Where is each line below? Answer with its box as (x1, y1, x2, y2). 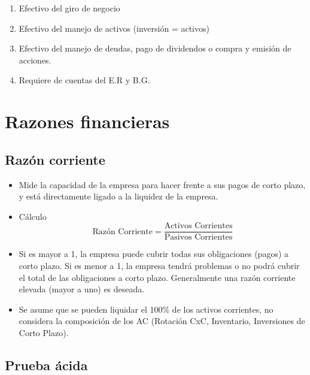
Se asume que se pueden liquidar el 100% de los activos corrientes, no (19, 303, 273, 315)
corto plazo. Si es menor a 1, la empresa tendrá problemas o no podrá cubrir (19, 259, 300, 271)
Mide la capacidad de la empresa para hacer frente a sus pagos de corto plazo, (19, 178, 306, 190)
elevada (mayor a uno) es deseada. (19, 283, 145, 295)
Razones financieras (5, 109, 170, 134)
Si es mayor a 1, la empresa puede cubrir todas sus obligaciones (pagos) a (19, 247, 289, 260)
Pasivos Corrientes (164, 233, 233, 242)
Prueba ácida (5, 355, 88, 374)
